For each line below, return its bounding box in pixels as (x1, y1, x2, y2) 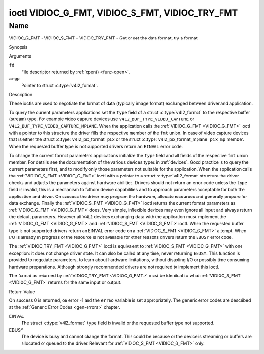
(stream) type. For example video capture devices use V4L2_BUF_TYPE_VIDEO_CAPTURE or (9, 116, 195, 122)
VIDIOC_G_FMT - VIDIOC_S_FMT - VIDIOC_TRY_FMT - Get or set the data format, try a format (9, 35, 198, 41)
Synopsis (9, 44, 28, 50)
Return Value (9, 288, 35, 295)
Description (9, 92, 33, 98)
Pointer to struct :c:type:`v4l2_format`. (21, 82, 98, 88)
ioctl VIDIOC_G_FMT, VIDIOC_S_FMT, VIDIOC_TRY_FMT (9, 7, 238, 18)
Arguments (9, 53, 32, 59)
